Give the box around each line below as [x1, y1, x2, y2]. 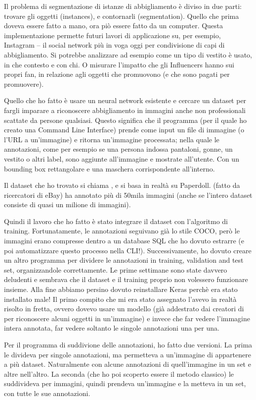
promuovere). [4, 78, 44, 89]
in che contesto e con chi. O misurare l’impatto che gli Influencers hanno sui [4, 59, 234, 69]
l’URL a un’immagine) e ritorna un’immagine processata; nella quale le [4, 134, 219, 144]
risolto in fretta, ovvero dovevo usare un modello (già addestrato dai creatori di [4, 303, 244, 314]
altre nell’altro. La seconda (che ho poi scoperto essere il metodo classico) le [4, 368, 234, 379]
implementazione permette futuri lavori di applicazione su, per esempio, [4, 30, 221, 40]
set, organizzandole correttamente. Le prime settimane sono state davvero [4, 264, 227, 275]
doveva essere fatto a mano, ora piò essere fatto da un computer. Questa [4, 20, 223, 31]
